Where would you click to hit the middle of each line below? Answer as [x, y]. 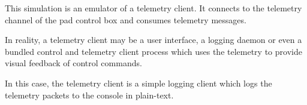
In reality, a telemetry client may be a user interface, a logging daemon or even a [153, 40]
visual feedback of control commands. [73, 63]
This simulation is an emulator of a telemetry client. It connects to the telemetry [153, 8]
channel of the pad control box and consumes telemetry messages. [126, 19]
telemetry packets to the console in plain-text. [89, 95]
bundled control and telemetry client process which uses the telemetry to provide [153, 51]
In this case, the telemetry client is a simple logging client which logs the [139, 83]
